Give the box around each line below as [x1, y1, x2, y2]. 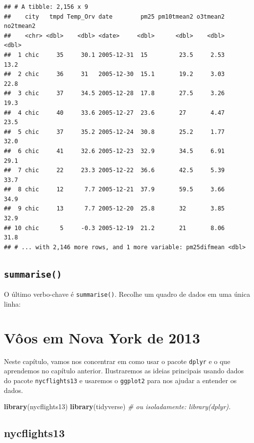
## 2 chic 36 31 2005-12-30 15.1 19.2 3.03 [4, 71, 225, 78]
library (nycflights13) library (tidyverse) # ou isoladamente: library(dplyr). [4, 401, 231, 412]
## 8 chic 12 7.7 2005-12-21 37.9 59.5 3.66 [4, 186, 225, 193]
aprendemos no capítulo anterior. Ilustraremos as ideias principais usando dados [4, 365, 244, 376]
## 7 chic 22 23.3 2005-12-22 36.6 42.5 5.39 [4, 167, 225, 174]
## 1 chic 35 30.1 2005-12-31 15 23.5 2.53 [4, 51, 225, 58]
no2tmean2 [4, 23, 36, 30]
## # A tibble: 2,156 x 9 [4, 3, 88, 10]
